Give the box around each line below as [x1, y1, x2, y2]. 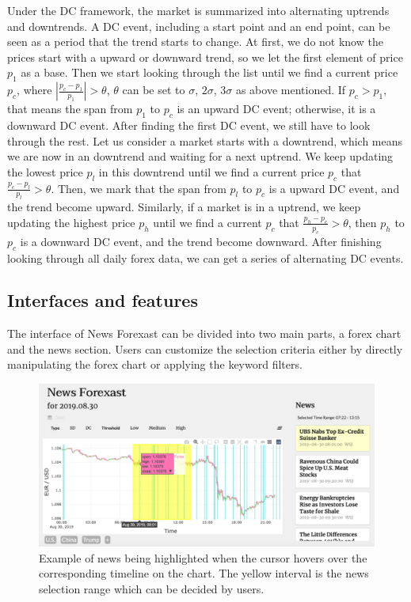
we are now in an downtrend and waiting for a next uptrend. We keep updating [7, 148, 394, 165]
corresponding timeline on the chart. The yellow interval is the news [39, 565, 369, 581]
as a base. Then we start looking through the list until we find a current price [21, 64, 398, 81]
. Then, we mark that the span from [51, 180, 226, 196]
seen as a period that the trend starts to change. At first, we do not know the [7, 33, 383, 50]
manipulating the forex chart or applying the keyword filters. [7, 356, 303, 373]
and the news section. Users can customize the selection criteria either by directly [7, 340, 403, 357]
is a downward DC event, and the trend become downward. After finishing [20, 233, 382, 249]
